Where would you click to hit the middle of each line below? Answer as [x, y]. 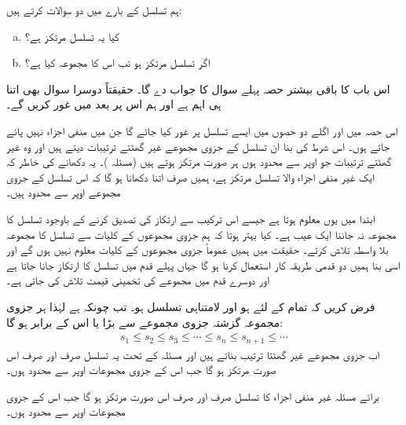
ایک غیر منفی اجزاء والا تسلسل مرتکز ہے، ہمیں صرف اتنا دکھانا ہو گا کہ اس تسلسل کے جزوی [190, 176]
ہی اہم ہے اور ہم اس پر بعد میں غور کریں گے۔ [114, 104]
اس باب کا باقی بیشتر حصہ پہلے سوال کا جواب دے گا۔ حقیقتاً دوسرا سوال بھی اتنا [198, 88]
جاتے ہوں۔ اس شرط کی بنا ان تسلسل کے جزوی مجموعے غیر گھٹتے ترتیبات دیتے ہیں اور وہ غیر [198, 146]
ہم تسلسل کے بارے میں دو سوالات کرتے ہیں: [94, 9]
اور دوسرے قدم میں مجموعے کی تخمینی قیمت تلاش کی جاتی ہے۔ [138, 280]
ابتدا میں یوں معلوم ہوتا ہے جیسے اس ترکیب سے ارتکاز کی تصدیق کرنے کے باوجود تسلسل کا [191, 218]
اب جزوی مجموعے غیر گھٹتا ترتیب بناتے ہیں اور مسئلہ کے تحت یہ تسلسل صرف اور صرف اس [193, 354]
